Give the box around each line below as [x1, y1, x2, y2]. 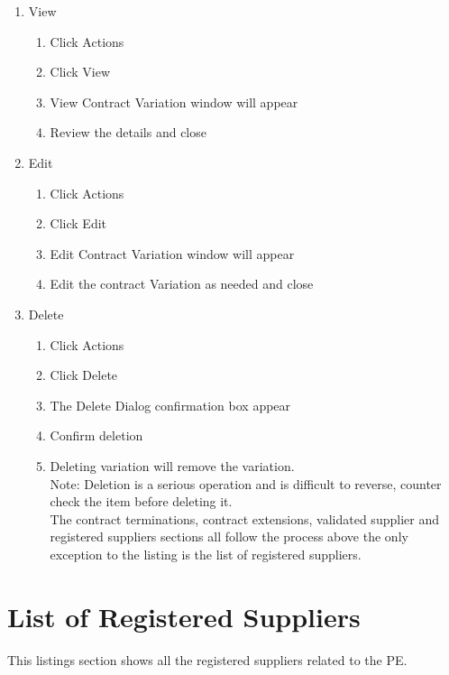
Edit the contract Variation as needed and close [50, 274, 314, 293]
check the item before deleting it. [50, 492, 233, 511]
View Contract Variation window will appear [50, 92, 298, 111]
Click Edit [50, 214, 107, 233]
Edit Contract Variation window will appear [50, 244, 295, 263]
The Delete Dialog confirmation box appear [50, 395, 291, 414]
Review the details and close [50, 123, 206, 142]
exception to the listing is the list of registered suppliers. [50, 544, 362, 563]
